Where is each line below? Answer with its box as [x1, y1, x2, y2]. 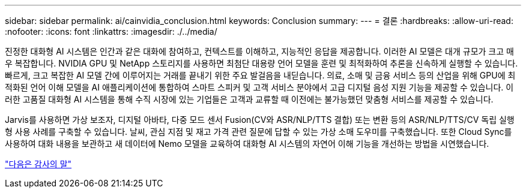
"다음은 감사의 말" [5, 159, 72, 169]
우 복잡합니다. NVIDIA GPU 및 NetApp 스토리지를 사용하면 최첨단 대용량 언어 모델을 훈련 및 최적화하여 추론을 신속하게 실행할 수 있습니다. [5, 58, 518, 68]
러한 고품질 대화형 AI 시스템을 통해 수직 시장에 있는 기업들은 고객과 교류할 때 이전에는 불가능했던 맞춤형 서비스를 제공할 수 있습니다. [5, 94, 494, 104]
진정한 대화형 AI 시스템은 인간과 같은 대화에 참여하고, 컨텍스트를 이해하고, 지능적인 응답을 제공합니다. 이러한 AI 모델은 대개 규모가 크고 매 [5, 46, 514, 56]
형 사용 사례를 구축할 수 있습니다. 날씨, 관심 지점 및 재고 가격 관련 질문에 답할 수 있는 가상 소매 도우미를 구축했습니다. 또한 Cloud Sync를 [5, 126, 512, 137]
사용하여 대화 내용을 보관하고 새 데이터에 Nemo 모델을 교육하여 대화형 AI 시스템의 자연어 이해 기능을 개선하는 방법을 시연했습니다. [5, 138, 489, 149]
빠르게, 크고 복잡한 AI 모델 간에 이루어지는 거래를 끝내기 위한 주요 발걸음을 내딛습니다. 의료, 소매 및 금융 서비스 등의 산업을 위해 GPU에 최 [5, 70, 516, 80]
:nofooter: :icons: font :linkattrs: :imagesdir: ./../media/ [5, 26, 217, 37]
